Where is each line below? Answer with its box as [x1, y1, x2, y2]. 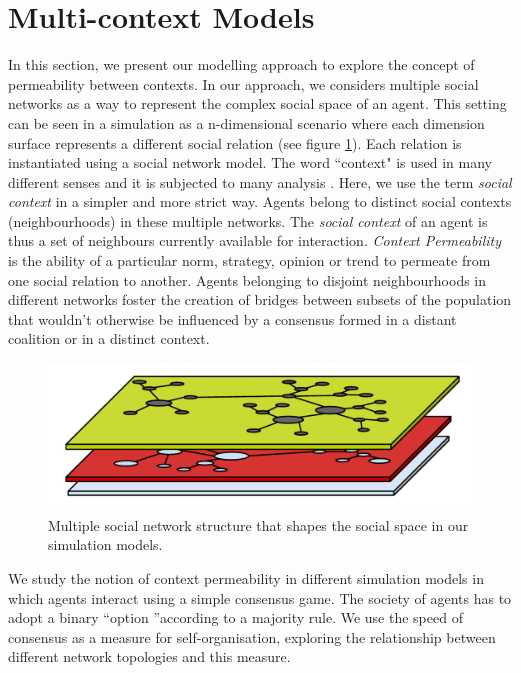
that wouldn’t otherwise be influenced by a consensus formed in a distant [8, 308, 457, 329]
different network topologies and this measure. [8, 646, 291, 667]
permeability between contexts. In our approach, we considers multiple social [8, 73, 479, 94]
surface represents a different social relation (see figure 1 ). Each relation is [8, 132, 462, 153]
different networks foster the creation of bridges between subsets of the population [8, 289, 512, 310]
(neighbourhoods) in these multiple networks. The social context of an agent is [8, 210, 488, 231]
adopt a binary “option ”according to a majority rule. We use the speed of [8, 607, 463, 628]
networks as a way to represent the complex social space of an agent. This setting [8, 93, 507, 114]
